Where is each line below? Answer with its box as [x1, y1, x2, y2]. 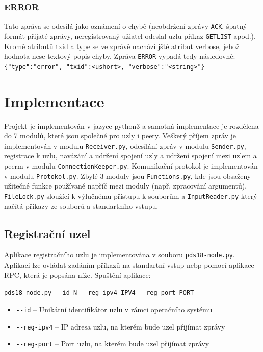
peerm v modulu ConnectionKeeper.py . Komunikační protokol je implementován [4, 160, 258, 171]
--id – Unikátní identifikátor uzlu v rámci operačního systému [16, 303, 213, 314]
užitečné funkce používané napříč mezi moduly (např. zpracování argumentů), [4, 180, 247, 191]
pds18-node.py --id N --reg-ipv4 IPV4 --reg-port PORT [4, 289, 194, 297]
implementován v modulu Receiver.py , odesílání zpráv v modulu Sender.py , [4, 140, 246, 151]
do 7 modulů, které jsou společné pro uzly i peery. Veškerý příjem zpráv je [4, 130, 236, 141]
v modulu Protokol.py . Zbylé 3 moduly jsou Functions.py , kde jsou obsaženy [4, 170, 251, 181]
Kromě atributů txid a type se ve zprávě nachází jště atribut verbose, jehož [4, 40, 240, 51]
